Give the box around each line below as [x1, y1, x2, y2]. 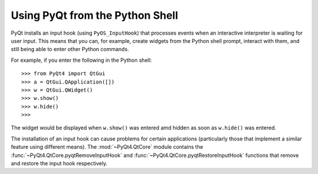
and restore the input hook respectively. [11, 160, 108, 167]
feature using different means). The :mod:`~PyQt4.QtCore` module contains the [11, 143, 203, 150]
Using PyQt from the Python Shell [11, 9, 178, 22]
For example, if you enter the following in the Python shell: [11, 56, 153, 63]
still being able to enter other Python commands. [11, 46, 130, 53]
